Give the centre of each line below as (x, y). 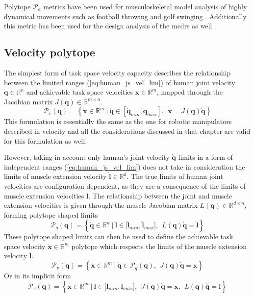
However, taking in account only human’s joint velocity (87, 157)
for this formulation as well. (46, 140)
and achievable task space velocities (80, 92)
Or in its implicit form (38, 276)
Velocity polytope (50, 52)
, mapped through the (190, 92)
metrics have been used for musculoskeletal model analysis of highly (145, 6)
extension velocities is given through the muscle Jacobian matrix (101, 205)
